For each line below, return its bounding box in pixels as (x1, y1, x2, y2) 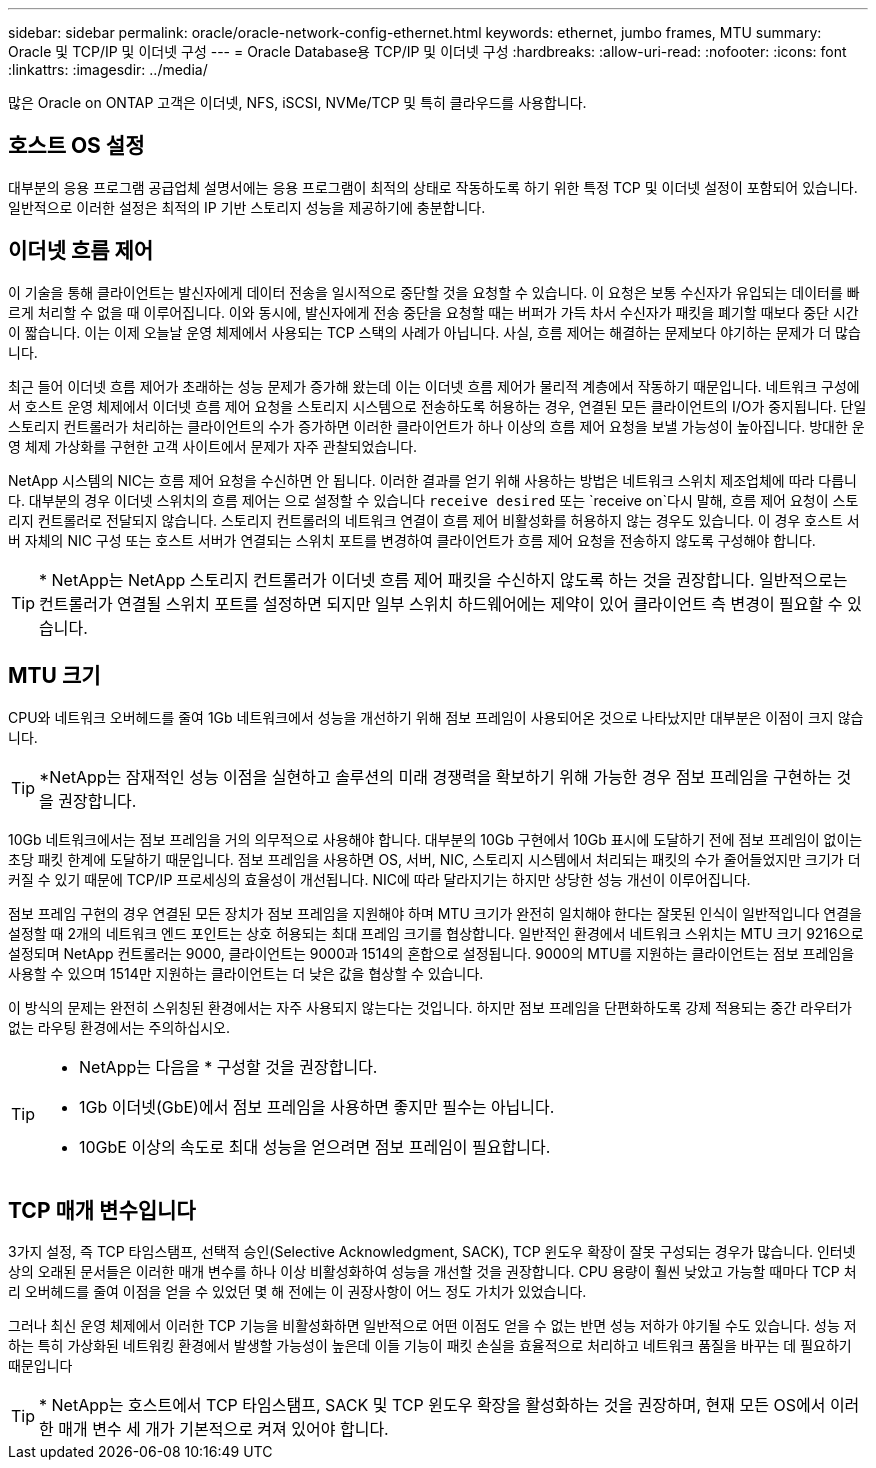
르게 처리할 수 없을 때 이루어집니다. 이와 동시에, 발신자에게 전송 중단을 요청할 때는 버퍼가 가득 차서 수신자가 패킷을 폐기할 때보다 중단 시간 (8, 303, 859, 321)
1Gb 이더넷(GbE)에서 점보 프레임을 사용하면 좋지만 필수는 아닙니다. (79, 1096, 555, 1117)
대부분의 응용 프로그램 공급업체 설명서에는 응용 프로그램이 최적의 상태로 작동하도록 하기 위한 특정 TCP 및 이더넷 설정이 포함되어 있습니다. (8, 178, 858, 196)
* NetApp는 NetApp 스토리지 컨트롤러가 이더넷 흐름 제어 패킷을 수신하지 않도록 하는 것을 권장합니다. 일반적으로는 (39, 569, 848, 590)
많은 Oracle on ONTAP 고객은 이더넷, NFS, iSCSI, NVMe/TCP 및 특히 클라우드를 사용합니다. (8, 94, 587, 111)
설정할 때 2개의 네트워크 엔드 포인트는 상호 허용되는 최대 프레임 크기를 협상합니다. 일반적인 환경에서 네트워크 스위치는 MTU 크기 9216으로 (8, 924, 864, 942)
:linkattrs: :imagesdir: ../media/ (8, 61, 208, 78)
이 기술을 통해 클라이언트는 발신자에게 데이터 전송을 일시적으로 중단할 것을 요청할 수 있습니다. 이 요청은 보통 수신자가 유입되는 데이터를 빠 (8, 283, 860, 301)
